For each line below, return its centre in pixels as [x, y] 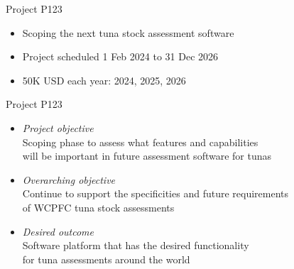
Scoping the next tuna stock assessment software [128, 32]
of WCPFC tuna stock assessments [98, 207]
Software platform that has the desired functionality [136, 245]
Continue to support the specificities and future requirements [156, 193]
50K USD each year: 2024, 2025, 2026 [104, 80]
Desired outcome [58, 231]
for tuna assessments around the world [106, 259]
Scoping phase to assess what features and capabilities [140, 142]
